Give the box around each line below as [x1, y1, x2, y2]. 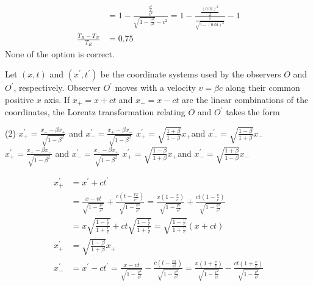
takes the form [226, 105, 280, 118]
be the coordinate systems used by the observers [100, 68, 281, 80]
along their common [225, 81, 300, 94]
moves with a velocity [115, 81, 196, 94]
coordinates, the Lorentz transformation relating [5, 105, 185, 118]
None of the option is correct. [5, 47, 115, 60]
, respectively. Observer [13, 81, 101, 94]
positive [5, 93, 34, 105]
